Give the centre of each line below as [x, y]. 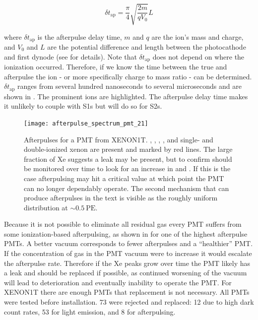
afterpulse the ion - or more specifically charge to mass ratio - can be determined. [128, 76]
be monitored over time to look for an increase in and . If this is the [127, 168]
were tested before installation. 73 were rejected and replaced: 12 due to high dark [129, 302]
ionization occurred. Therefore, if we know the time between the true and [116, 67]
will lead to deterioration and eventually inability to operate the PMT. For [118, 282]
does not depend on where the [198, 56]
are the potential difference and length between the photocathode [147, 47]
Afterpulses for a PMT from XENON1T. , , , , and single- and [119, 139]
